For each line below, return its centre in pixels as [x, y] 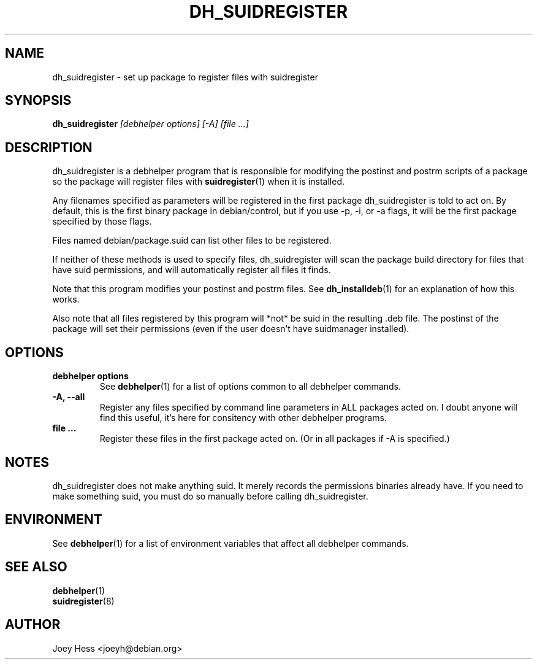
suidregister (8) [83, 601]
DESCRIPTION [49, 147]
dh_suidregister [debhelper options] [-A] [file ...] [150, 124]
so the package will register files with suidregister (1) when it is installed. [198, 182]
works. [66, 299]
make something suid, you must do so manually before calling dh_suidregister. [210, 496]
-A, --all [69, 397]
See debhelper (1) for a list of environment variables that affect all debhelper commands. [230, 543]
